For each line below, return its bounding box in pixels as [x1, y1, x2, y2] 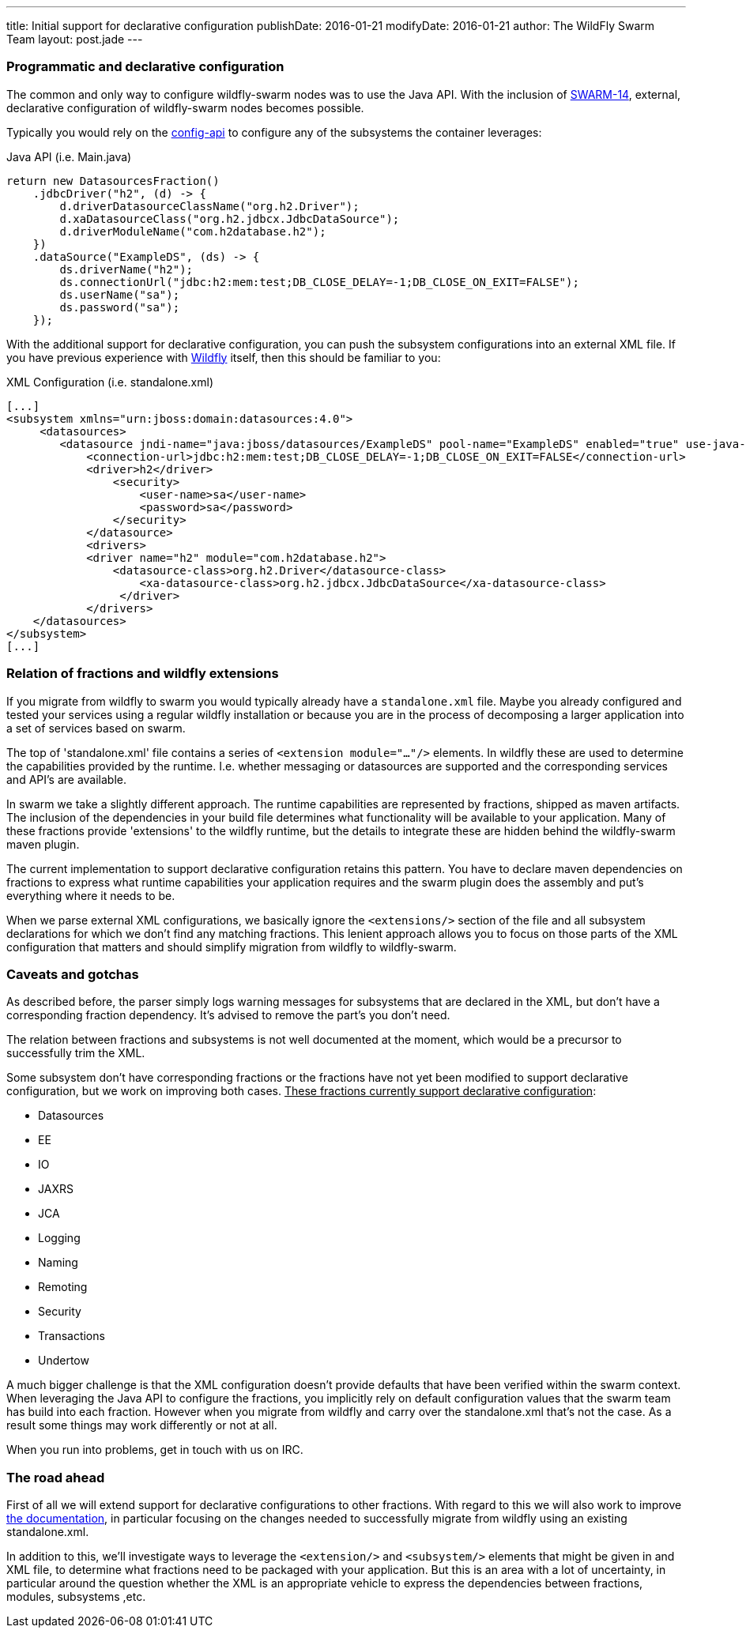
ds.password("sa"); [59, 300, 180, 314]
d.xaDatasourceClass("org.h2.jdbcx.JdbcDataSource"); [59, 212, 400, 225]
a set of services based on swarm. [6, 721, 186, 735]
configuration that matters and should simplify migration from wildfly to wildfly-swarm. [6, 939, 457, 954]
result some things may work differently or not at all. [6, 1418, 277, 1433]
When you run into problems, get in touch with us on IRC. [6, 1443, 303, 1457]
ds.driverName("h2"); [59, 262, 194, 276]
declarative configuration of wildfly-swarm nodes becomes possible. [6, 100, 364, 115]
